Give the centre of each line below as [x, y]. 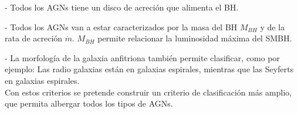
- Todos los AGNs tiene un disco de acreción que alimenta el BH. [122, 7]
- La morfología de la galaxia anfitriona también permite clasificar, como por [143, 57]
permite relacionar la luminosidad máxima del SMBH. [195, 38]
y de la [272, 27]
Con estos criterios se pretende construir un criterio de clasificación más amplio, [148, 92]
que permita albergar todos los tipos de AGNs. [89, 103]
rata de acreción [34, 38]
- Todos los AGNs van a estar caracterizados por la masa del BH [121, 27]
